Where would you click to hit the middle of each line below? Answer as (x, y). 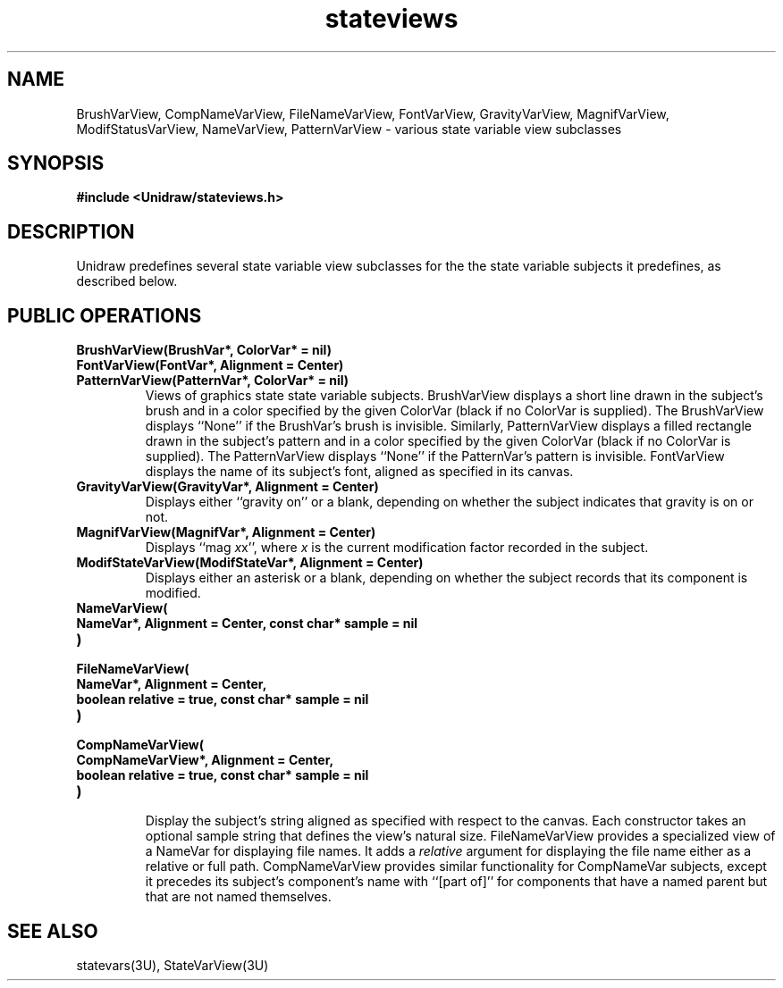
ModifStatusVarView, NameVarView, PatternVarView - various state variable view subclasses (349, 129)
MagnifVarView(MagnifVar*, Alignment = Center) (226, 532)
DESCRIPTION (71, 231)
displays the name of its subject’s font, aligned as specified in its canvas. (359, 472)
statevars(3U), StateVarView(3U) (173, 965)
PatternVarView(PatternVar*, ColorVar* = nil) (213, 381)
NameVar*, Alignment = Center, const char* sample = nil (247, 624)
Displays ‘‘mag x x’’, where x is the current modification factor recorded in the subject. (397, 548)
